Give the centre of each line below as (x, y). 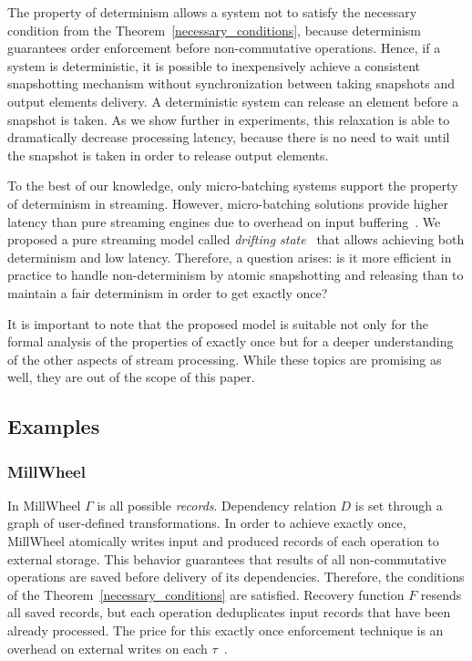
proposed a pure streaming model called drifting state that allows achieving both (236, 239)
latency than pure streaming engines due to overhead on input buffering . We (224, 221)
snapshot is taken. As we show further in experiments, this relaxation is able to (229, 119)
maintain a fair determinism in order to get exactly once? (168, 292)
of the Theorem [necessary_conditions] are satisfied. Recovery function (206, 594)
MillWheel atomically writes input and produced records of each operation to (223, 541)
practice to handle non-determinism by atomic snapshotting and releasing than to (236, 275)
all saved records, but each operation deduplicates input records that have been (229, 612)
